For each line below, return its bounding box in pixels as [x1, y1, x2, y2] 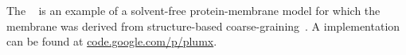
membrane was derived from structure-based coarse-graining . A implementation [6, 17, 400, 34]
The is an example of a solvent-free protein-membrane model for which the [6, 2, 381, 18]
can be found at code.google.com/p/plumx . [6, 33, 217, 49]
